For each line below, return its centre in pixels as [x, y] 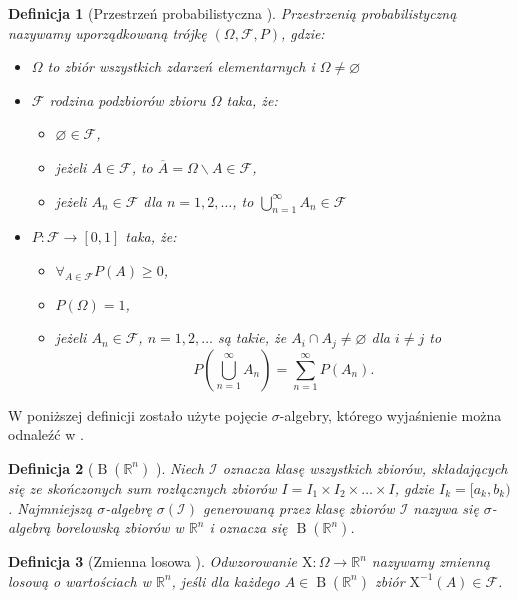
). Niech [179, 467]
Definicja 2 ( [51, 467]
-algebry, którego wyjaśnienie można [390, 414]
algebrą [29, 527]
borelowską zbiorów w [119, 527]
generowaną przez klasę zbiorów [299, 507]
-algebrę [128, 507]
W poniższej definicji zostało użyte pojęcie [138, 414]
